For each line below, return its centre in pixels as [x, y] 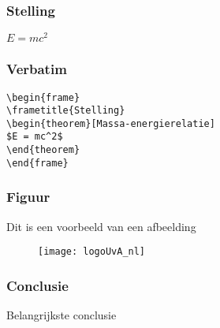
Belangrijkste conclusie [62, 315]
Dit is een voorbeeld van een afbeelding [101, 226]
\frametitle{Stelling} [66, 111]
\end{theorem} [43, 150]
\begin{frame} [43, 97]
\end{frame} [37, 163]
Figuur [28, 197]
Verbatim [37, 69]
